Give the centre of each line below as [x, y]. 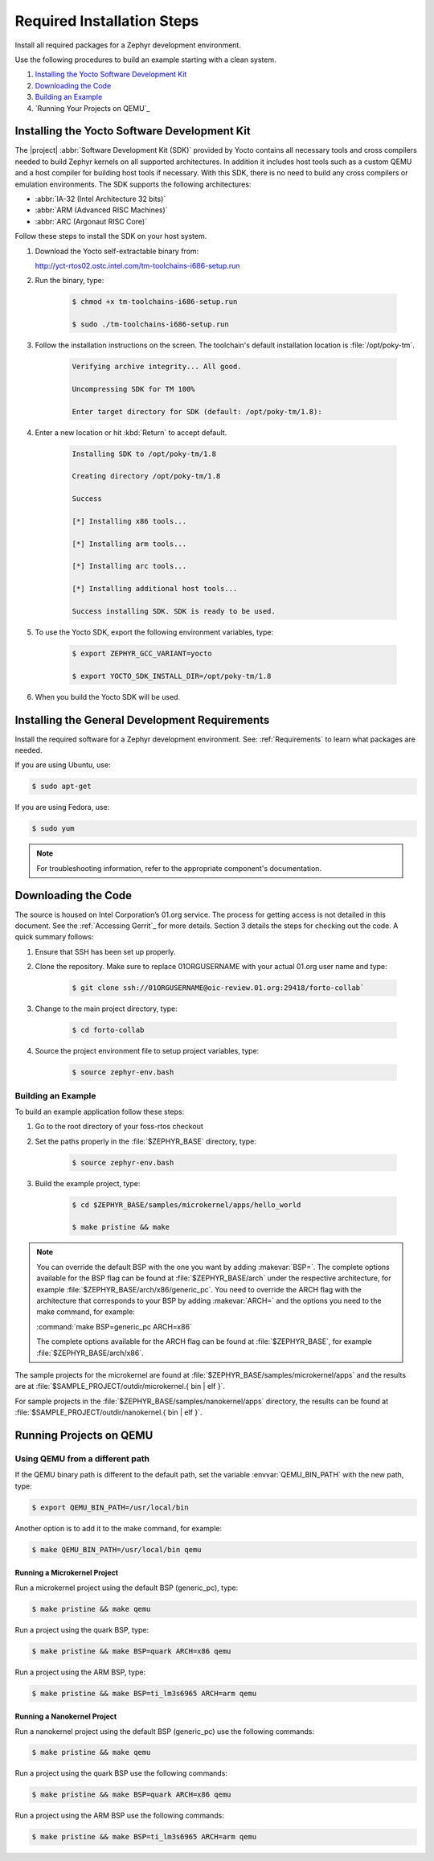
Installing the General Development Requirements [142, 720]
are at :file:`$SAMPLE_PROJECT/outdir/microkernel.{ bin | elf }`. [120, 1387]
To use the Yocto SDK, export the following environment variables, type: [154, 632]
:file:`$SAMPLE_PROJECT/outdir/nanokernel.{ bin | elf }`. [108, 1412]
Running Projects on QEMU [84, 1435]
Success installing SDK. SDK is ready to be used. [174, 612]
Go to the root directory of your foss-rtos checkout [119, 1127]
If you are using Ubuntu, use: [63, 765]
